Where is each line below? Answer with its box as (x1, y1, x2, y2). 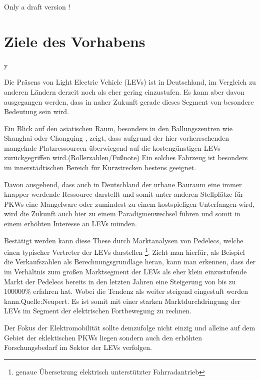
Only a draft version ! (4, 2, 70, 12)
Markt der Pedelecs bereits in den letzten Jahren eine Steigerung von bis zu (4, 276, 236, 286)
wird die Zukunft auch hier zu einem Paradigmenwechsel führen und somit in (4, 208, 240, 219)
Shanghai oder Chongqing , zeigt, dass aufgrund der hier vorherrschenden (4, 133, 229, 143)
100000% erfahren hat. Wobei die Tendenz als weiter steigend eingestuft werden (4, 286, 248, 296)
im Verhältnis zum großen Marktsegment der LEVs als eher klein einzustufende (4, 266, 247, 277)
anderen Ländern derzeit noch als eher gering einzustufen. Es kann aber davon (4, 86, 244, 97)
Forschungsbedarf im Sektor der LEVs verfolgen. (4, 342, 152, 352)
